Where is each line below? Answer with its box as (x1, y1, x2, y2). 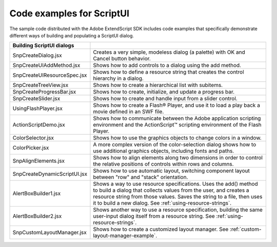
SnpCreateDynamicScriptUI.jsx (12, 170, 87, 177)
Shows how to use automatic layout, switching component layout (93, 167, 250, 174)
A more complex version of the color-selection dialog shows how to (93, 141, 256, 148)
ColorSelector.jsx (12, 134, 54, 142)
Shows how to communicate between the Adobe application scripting (93, 115, 261, 122)
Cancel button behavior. (93, 55, 151, 62)
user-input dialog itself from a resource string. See (93, 213, 215, 220)
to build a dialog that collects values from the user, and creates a (93, 187, 249, 194)
